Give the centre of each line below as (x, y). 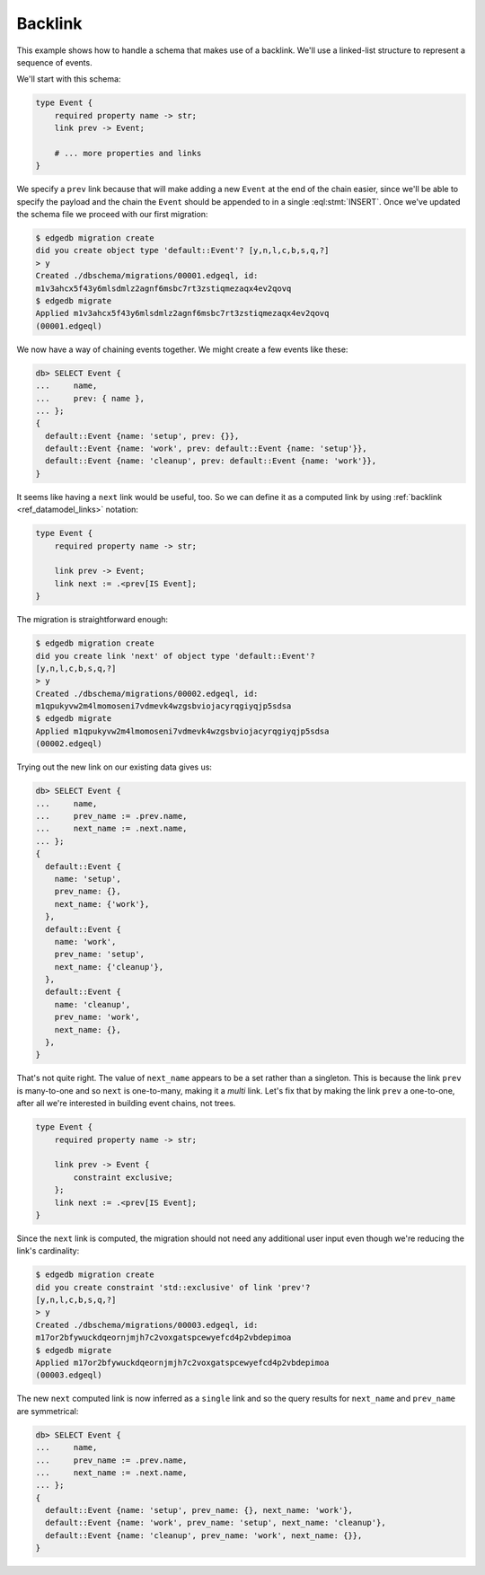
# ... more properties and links (128, 153)
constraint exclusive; (123, 1177)
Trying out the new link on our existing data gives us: (115, 767)
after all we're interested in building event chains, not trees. (126, 1104)
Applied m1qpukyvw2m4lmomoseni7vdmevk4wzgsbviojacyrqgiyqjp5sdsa (182, 731)
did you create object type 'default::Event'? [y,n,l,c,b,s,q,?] (182, 251)
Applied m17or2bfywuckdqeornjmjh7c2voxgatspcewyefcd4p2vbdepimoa (182, 1363)
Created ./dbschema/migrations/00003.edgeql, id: (147, 1325)
